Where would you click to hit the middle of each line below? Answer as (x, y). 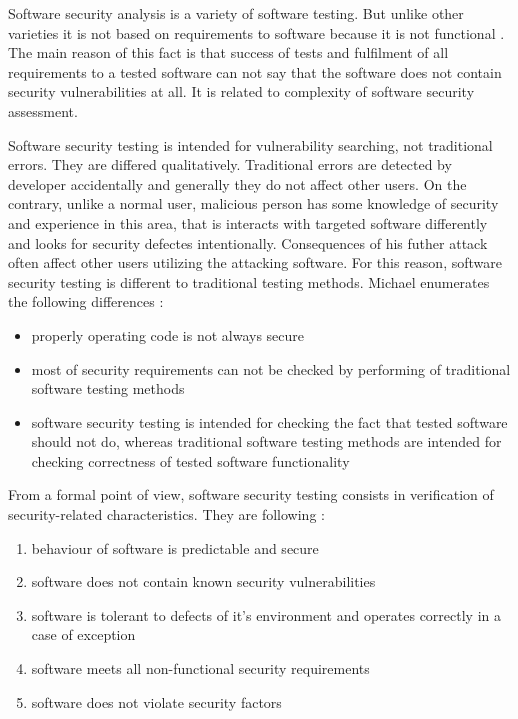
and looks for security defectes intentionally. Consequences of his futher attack (248, 242)
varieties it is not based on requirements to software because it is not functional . (256, 32)
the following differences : (86, 301)
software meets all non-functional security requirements (200, 668)
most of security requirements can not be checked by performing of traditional (271, 368)
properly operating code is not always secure (168, 334)
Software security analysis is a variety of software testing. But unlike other (236, 13)
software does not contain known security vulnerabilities (203, 581)
